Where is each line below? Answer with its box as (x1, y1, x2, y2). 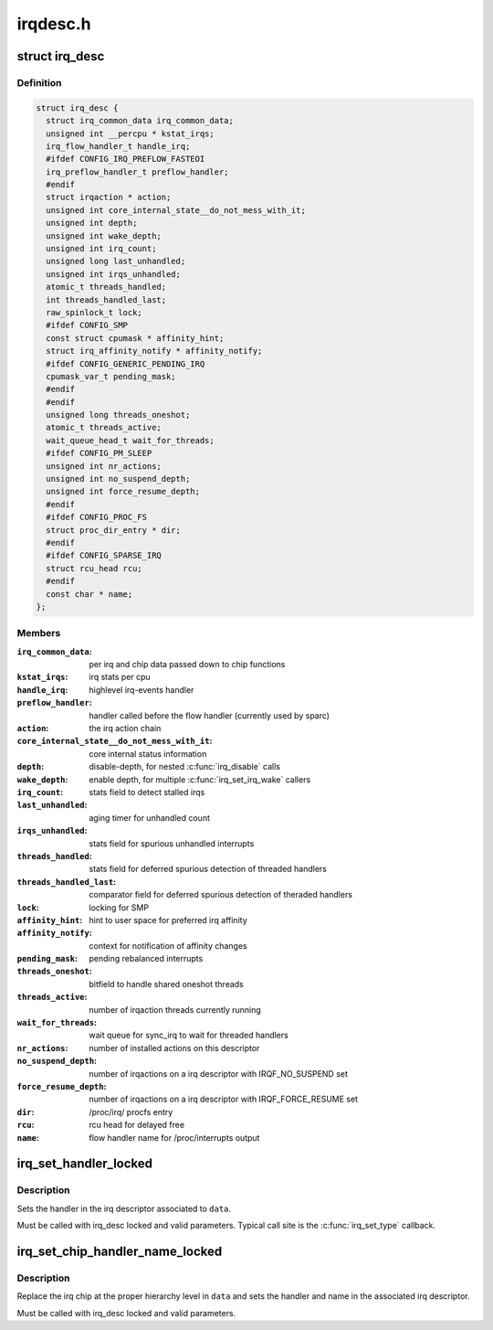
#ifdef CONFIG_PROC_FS (46, 512, 148, 523)
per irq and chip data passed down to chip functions (89, 659, 286, 670)
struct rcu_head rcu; (46, 563, 143, 573)
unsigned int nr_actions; (46, 461, 162, 471)
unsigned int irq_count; (46, 243, 157, 254)
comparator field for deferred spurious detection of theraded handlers (89, 889, 353, 900)
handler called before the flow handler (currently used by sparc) (89, 709, 330, 721)
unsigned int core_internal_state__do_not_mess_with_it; (46, 205, 306, 215)
